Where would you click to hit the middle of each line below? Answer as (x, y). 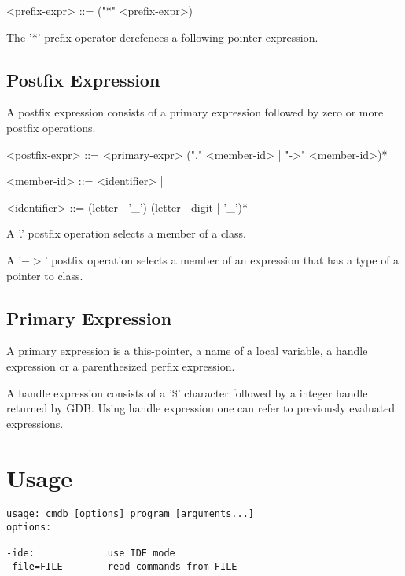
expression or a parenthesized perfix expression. (121, 366)
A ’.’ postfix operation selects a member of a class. (126, 233)
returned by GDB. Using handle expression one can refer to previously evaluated (201, 408)
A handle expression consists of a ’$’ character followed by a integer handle (187, 392)
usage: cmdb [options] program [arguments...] (130, 514)
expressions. (35, 423)
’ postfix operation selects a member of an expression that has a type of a (222, 259)
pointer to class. (45, 275)
